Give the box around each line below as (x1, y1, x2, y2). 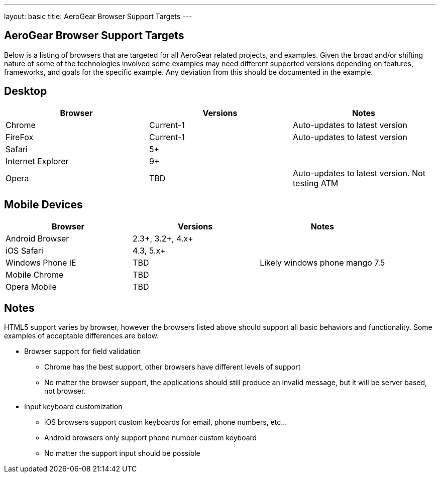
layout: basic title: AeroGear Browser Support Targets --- (4, 12, 192, 21)
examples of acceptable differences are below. (4, 331, 159, 340)
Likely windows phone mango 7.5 (260, 257, 385, 268)
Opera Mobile (6, 281, 57, 292)
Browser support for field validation (24, 347, 141, 356)
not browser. (44, 387, 86, 396)
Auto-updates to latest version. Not (292, 168, 425, 178)
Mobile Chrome (6, 269, 64, 280)
